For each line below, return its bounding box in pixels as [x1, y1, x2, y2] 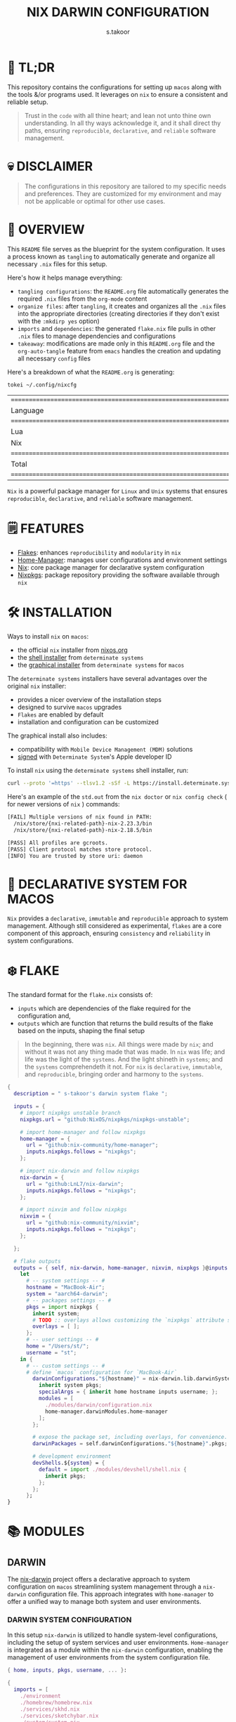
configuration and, [17, 1012, 72, 1020]
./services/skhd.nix [20, 1705, 80, 1713]
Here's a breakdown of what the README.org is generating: [7, 367, 175, 376]
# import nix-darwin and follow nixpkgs [20, 1168, 140, 1175]
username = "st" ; [25, 1349, 77, 1356]
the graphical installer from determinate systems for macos [17, 661, 185, 670]
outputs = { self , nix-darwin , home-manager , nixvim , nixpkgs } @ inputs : [13, 1264, 231, 1272]
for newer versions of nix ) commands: [7, 800, 120, 809]
